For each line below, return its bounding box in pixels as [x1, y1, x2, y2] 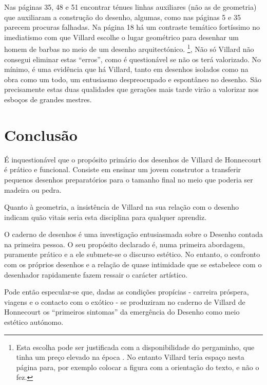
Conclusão [4, 124, 78, 145]
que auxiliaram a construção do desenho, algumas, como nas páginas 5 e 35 [4, 11, 241, 22]
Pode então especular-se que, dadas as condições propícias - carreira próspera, [4, 286, 249, 297]
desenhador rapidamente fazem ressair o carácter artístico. [4, 269, 187, 280]
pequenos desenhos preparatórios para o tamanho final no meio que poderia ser [4, 174, 253, 185]
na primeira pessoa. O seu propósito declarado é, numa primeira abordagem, [4, 239, 245, 249]
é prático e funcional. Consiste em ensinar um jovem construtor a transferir [4, 164, 241, 175]
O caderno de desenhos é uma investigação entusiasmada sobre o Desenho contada [4, 229, 263, 240]
